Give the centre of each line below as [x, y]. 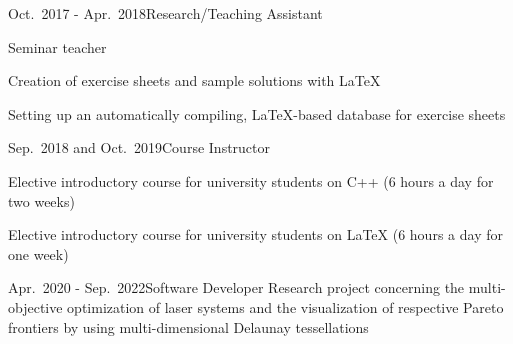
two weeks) [41, 200]
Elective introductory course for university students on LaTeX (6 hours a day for [255, 234]
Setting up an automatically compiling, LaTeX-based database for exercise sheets [257, 113]
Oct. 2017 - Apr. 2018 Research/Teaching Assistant [165, 13]
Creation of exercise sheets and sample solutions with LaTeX [194, 80]
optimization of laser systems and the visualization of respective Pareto [285, 306]
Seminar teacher [57, 46]
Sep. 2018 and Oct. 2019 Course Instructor [139, 147]
